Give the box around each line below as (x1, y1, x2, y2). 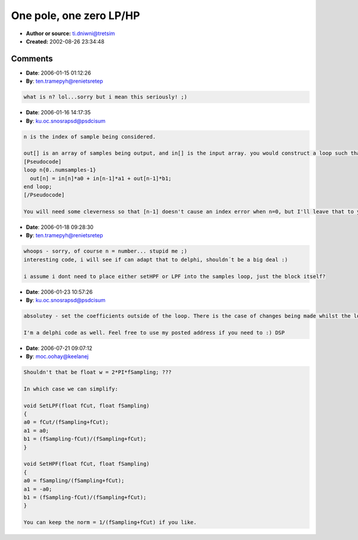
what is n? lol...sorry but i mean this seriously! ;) (23, 94, 187, 101)
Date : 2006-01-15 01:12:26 (26, 69, 91, 76)
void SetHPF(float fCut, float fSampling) (23, 461, 150, 467)
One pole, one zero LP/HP (11, 9, 140, 22)
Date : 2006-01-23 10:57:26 (26, 288, 93, 295)
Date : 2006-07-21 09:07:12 (26, 345, 92, 352)
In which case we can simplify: (23, 385, 119, 392)
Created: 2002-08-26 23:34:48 (26, 38, 104, 45)
